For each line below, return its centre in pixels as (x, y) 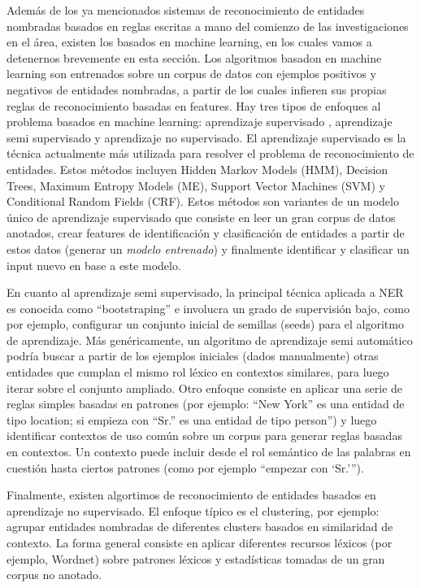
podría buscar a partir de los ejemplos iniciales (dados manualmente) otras (193, 356)
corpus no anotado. (54, 575)
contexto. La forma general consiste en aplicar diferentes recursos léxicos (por (200, 542)
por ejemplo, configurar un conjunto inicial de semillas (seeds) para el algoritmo (205, 324)
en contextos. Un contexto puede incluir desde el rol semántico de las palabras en (209, 452)
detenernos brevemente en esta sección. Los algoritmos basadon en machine (194, 57)
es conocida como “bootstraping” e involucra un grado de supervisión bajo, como (208, 308)
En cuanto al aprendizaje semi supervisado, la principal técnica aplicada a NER (205, 292)
